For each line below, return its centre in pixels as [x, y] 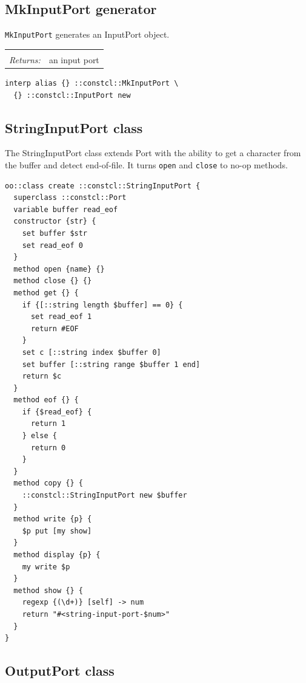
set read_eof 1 [61, 317]
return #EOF [55, 328]
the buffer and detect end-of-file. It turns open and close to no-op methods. [146, 164]
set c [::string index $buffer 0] [91, 352]
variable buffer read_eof [66, 209]
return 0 [48, 448]
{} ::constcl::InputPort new [72, 95]
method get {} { [46, 293]
